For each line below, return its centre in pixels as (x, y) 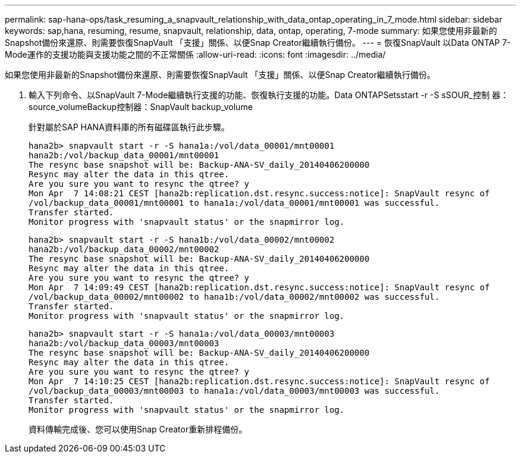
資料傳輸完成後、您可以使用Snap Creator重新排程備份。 (138, 429)
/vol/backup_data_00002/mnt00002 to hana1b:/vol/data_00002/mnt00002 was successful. (234, 297)
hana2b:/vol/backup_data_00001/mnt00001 (124, 155)
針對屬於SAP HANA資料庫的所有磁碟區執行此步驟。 (129, 127)
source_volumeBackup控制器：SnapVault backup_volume (141, 107)
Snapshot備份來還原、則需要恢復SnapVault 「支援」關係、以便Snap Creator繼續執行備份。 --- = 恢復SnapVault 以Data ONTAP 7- (258, 43)
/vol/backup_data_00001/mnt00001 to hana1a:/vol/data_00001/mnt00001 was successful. (234, 203)
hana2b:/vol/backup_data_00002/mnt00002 (124, 249)
